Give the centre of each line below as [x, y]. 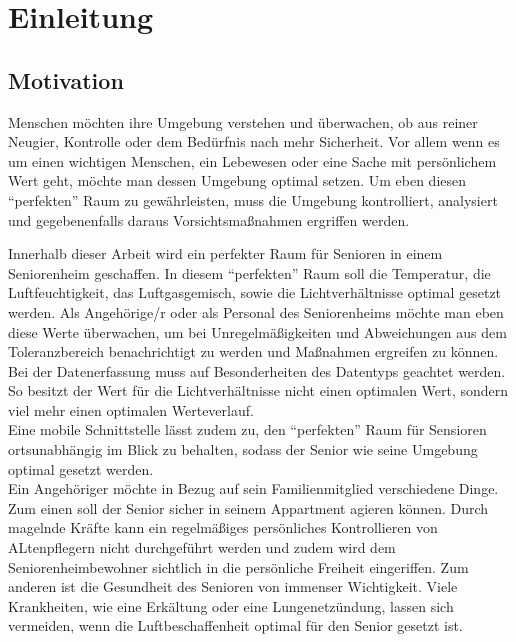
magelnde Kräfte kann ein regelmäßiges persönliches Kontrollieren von [223, 527]
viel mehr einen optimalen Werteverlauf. [131, 409]
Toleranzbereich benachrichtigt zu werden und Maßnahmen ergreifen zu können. [253, 351]
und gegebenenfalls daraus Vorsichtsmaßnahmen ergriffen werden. [209, 219]
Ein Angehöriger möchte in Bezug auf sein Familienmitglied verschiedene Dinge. [253, 488]
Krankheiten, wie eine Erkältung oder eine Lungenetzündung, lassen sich [231, 605]
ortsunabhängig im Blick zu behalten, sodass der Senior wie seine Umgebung [243, 449]
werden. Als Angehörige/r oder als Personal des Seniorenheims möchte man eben [256, 311]
